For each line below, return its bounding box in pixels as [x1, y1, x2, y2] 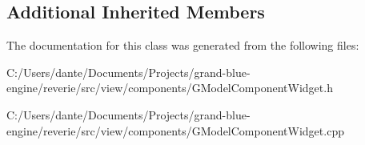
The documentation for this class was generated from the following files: [6, 37, 359, 54]
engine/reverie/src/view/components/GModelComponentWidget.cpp [6, 122, 344, 139]
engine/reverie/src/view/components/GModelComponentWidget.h [6, 79, 333, 96]
